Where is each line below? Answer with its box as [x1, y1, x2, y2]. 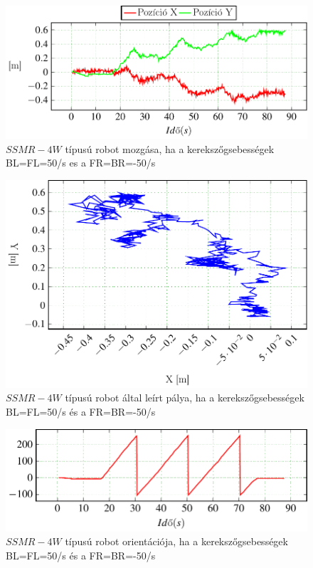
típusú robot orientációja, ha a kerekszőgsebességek [65, 534, 288, 549]
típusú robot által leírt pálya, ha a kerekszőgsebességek [65, 390, 304, 405]
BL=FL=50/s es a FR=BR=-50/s [6, 155, 156, 170]
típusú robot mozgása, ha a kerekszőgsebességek [65, 141, 275, 156]
